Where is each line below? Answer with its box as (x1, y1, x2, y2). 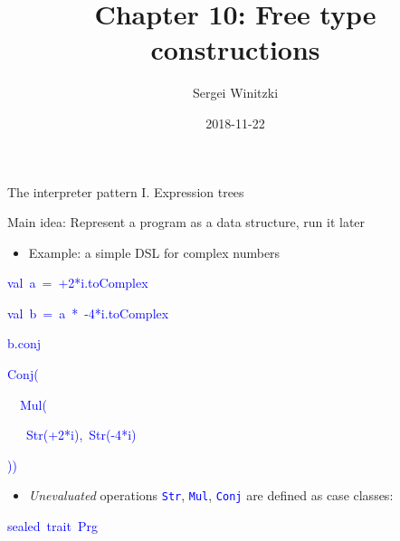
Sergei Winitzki (192, 83, 279, 102)
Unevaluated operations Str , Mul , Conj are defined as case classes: (28, 486, 394, 505)
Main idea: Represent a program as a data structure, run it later (7, 213, 366, 232)
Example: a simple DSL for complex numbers (28, 242, 281, 261)
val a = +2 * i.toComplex (7, 273, 148, 292)
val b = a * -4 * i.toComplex (7, 303, 169, 322)
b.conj (7, 334, 41, 353)
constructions (150, 31, 320, 68)
